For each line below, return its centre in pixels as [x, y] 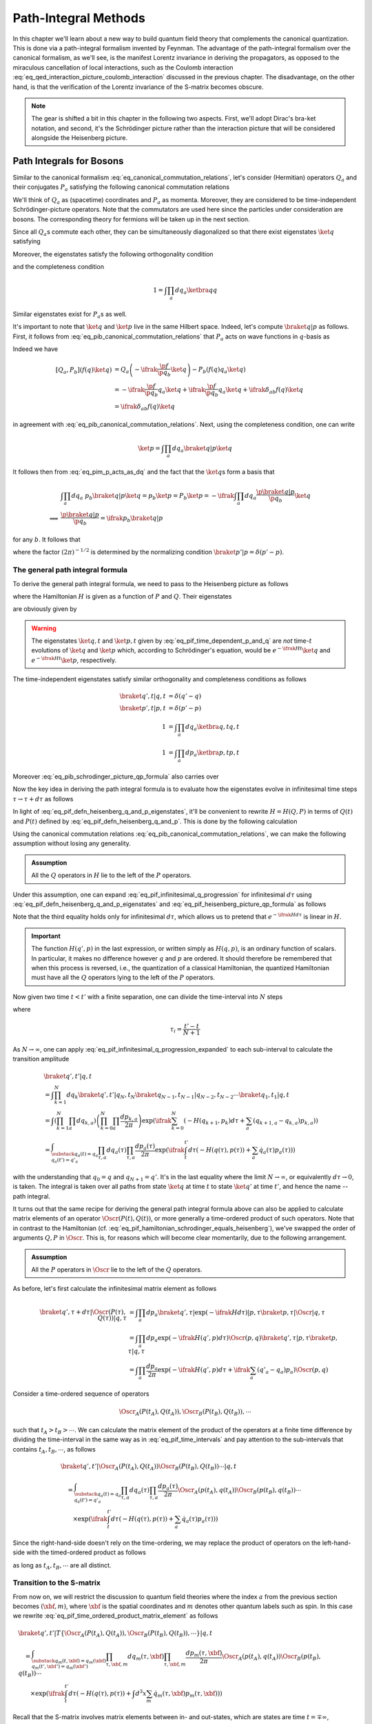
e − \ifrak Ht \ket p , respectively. [74, 660]
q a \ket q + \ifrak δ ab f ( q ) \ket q [261, 391]
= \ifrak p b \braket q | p [132, 519]
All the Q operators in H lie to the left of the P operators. [112, 875]
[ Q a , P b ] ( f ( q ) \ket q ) [84, 370]
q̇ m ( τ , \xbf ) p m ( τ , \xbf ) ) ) [188, 1694]
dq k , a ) [86, 1121]
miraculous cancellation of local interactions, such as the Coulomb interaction [123, 67]
